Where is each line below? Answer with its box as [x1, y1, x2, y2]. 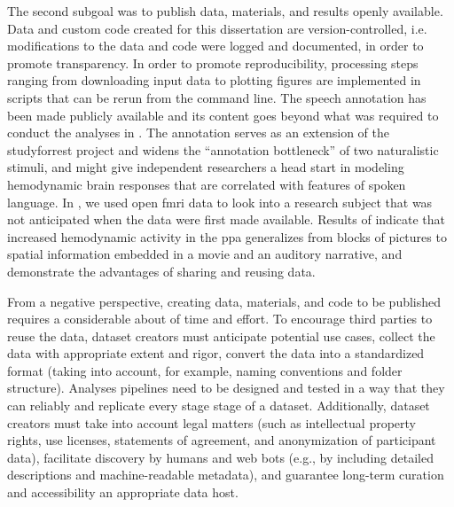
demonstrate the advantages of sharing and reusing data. [7, 261, 316, 280]
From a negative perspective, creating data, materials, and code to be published [7, 292, 442, 310]
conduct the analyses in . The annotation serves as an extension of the [7, 123, 389, 142]
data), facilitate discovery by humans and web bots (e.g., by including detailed [7, 448, 434, 466]
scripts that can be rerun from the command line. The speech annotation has [7, 88, 427, 106]
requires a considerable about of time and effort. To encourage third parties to [7, 309, 433, 328]
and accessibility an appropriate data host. [7, 483, 239, 502]
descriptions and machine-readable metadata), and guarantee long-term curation [7, 465, 444, 484]
